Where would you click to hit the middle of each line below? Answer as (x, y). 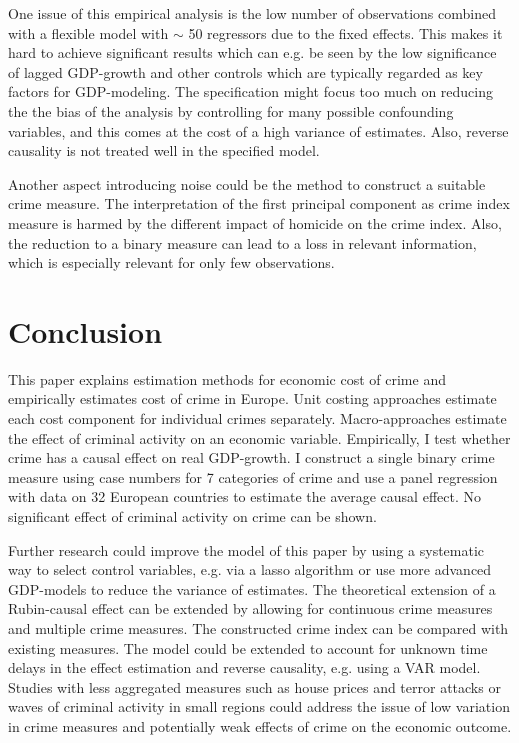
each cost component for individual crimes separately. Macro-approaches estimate (257, 418)
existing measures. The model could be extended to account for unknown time (248, 647)
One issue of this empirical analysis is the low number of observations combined (252, 13)
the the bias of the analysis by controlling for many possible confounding (231, 110)
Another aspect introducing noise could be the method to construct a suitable (247, 183)
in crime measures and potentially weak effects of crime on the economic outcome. (260, 725)
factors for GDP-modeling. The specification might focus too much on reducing (251, 91)
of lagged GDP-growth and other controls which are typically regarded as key (245, 71)
